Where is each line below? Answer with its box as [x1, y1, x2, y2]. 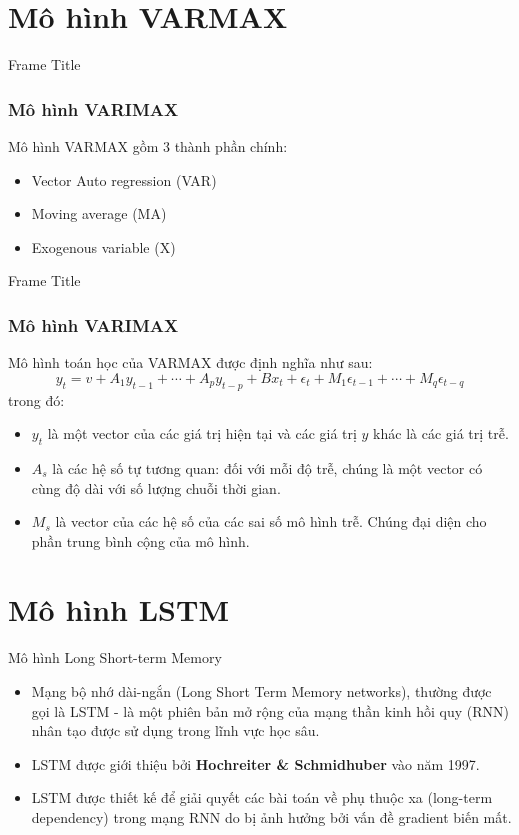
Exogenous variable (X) [31, 236, 176, 257]
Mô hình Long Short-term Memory [8, 647, 222, 668]
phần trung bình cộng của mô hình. [31, 530, 250, 551]
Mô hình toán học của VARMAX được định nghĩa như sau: [8, 352, 373, 373]
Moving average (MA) [31, 203, 167, 224]
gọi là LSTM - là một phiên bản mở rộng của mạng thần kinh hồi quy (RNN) [31, 700, 510, 721]
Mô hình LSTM [8, 589, 229, 630]
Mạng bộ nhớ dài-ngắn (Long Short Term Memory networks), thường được [31, 681, 492, 701]
